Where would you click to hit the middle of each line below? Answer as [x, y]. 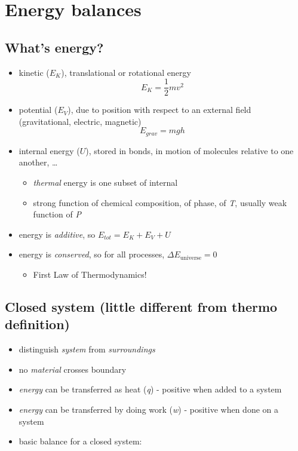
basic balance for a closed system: [80, 441]
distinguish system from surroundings [87, 349]
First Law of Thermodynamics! [90, 274]
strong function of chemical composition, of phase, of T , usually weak [160, 202]
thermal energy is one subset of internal [105, 182]
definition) [37, 324]
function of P [57, 214]
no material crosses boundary [73, 369]
